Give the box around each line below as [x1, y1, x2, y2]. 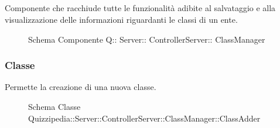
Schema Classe [28, 100, 81, 112]
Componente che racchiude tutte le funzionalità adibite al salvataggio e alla [5, 2, 276, 14]
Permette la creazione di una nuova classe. [5, 81, 156, 93]
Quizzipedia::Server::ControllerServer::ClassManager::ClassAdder [28, 112, 261, 124]
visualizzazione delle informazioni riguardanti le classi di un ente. [5, 13, 238, 25]
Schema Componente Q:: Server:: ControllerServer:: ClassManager [28, 33, 265, 45]
